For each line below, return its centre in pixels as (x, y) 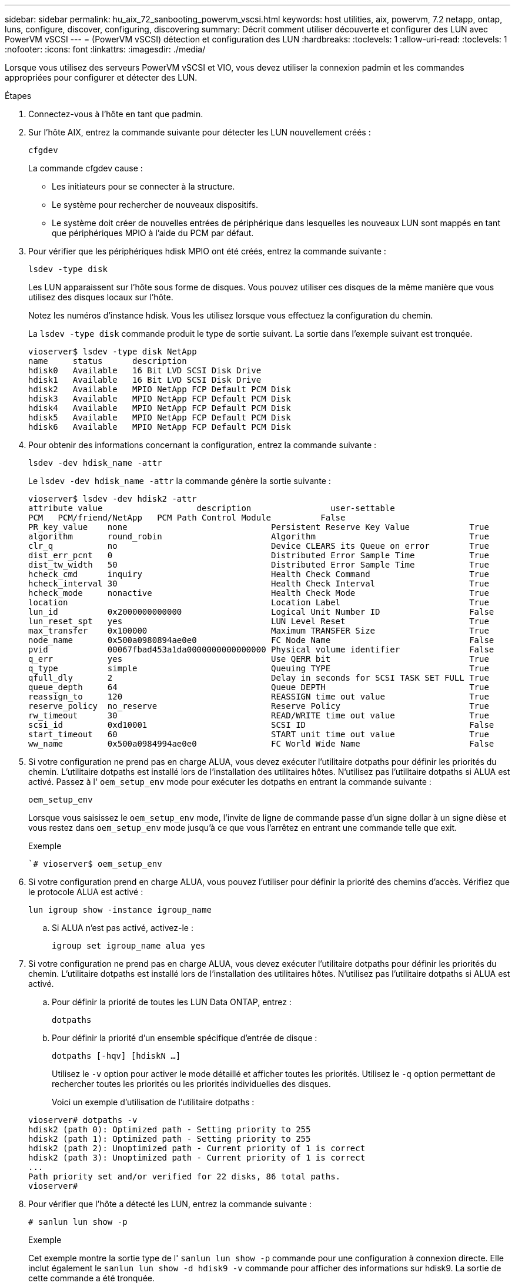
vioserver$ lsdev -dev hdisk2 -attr (113, 499)
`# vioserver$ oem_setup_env (95, 864)
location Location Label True (259, 602)
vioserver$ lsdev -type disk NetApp (113, 352)
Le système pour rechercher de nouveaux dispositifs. (155, 205)
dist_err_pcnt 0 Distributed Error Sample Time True (259, 555)
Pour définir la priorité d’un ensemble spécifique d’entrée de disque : (185, 1038)
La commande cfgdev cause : (86, 168)
